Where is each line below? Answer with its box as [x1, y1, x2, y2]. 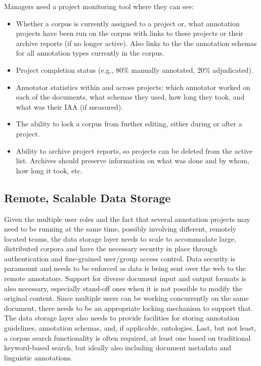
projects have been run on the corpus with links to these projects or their [16, 28, 243, 38]
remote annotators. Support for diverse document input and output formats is [4, 273, 246, 284]
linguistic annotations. [4, 352, 73, 362]
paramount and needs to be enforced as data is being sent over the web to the [4, 263, 246, 273]
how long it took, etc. [16, 165, 82, 175]
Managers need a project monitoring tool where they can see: [4, 1, 194, 11]
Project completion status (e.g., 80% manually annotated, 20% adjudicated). [16, 64, 253, 75]
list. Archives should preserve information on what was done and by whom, [16, 155, 249, 166]
